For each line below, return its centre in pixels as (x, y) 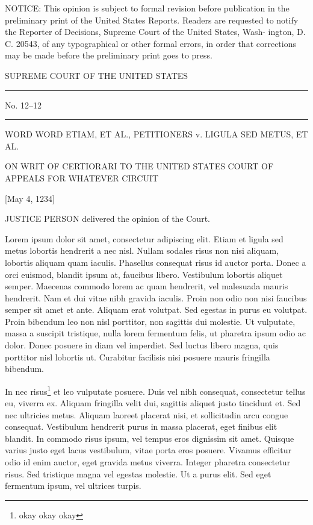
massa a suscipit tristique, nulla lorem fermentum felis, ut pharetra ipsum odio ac (156, 333)
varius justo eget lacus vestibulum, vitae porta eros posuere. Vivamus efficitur (148, 450)
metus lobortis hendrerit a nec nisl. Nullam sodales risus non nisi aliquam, (142, 250)
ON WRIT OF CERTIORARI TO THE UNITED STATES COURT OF (139, 166)
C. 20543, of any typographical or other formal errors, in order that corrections (151, 43)
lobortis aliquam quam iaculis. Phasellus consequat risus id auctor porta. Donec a (156, 262)
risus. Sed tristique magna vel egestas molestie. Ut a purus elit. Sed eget (138, 473)
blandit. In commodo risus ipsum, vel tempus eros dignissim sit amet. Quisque (150, 438)
